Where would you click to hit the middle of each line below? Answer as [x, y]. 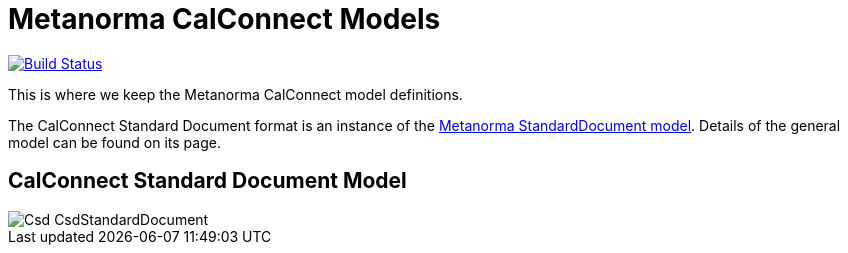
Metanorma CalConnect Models [224, 19]
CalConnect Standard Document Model [207, 181]
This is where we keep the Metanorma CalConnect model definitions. [235, 94]
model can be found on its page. [114, 142]
